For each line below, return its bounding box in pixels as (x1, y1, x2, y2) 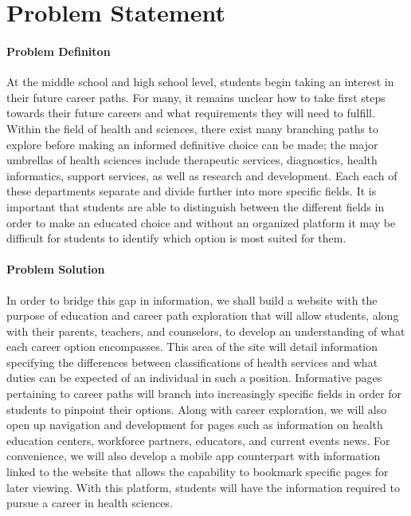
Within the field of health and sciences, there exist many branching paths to (6, 120, 379, 136)
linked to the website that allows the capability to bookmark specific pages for (6, 463, 389, 480)
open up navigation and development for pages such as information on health (6, 416, 383, 433)
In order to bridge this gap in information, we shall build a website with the (6, 291, 378, 308)
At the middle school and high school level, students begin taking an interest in (6, 73, 394, 90)
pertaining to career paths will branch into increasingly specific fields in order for (6, 385, 402, 402)
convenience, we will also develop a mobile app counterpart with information (6, 447, 381, 464)
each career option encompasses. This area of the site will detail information (6, 338, 378, 355)
